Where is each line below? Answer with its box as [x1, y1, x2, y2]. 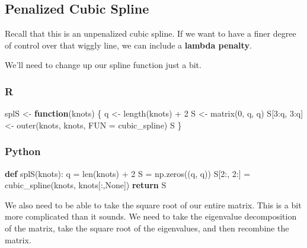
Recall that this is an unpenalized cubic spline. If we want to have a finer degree [5, 27, 296, 40]
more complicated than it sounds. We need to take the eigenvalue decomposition [5, 210, 297, 223]
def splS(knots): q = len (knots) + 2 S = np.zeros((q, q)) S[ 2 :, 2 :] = [5, 167, 251, 179]
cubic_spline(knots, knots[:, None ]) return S [5, 179, 167, 191]
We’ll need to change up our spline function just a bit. [5, 59, 202, 71]
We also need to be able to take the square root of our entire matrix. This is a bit [5, 198, 302, 211]
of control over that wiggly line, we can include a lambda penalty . [5, 38, 252, 51]
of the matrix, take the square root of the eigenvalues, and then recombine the [5, 221, 289, 234]
